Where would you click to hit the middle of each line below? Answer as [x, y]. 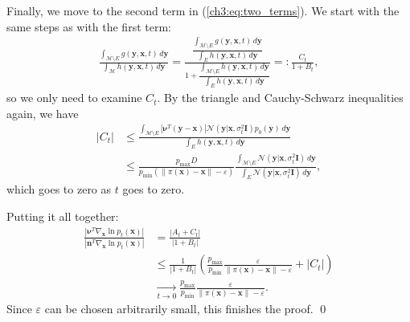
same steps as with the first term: [89, 26]
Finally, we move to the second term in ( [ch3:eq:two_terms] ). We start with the [203, 10]
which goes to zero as [59, 189]
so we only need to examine [74, 98]
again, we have [43, 113]
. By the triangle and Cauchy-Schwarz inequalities [280, 98]
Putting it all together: [63, 216]
